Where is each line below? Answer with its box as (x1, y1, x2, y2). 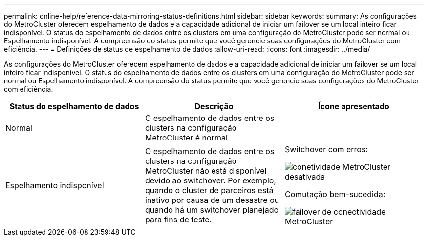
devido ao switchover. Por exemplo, (145, 176, 276, 185)
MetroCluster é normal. (145, 133, 230, 142)
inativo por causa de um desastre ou (145, 195, 279, 205)
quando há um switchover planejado (145, 205, 279, 215)
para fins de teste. (145, 215, 212, 224)
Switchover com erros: (284, 144, 368, 154)
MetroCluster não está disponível (145, 166, 267, 176)
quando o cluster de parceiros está (145, 185, 274, 195)
